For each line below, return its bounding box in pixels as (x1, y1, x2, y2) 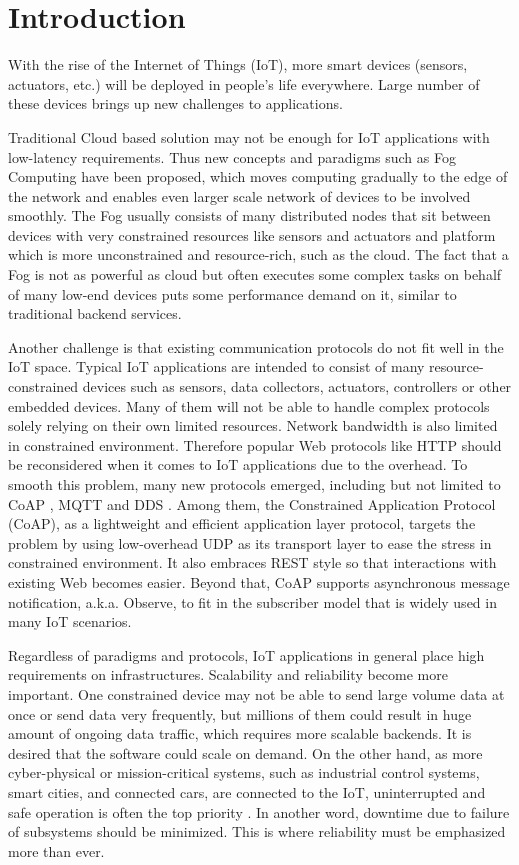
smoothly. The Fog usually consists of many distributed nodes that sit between (8, 205, 491, 226)
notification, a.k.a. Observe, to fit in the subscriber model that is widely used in (8, 591, 497, 612)
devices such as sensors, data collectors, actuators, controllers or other (82, 376, 512, 397)
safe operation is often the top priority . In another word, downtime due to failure (8, 801, 510, 822)
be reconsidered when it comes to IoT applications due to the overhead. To (8, 454, 468, 475)
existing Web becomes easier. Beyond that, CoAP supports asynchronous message (8, 571, 510, 592)
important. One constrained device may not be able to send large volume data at (8, 683, 505, 704)
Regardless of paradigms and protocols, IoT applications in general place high (8, 644, 485, 665)
